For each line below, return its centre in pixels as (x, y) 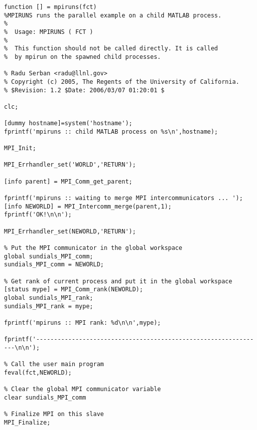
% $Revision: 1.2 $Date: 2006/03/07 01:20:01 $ (84, 90)
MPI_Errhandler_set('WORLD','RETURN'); (70, 165)
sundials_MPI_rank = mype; (49, 306)
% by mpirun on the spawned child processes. (82, 57)
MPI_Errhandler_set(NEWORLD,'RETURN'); (70, 231)
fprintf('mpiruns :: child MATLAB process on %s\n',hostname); (111, 131)
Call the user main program (58, 364)
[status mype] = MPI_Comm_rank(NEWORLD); (74, 290)
